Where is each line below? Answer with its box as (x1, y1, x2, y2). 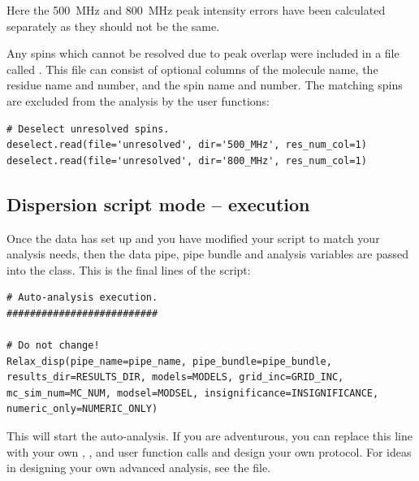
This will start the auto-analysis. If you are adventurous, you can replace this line (6, 427, 413, 444)
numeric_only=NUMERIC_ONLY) (6, 403, 158, 415)
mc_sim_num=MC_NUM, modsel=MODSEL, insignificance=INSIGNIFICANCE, (6, 387, 379, 399)
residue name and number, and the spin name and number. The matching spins (6, 76, 403, 93)
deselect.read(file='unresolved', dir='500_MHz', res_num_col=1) (6, 139, 367, 151)
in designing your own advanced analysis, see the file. (6, 459, 271, 476)
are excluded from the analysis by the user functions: (6, 92, 270, 109)
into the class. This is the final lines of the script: (6, 261, 251, 278)
